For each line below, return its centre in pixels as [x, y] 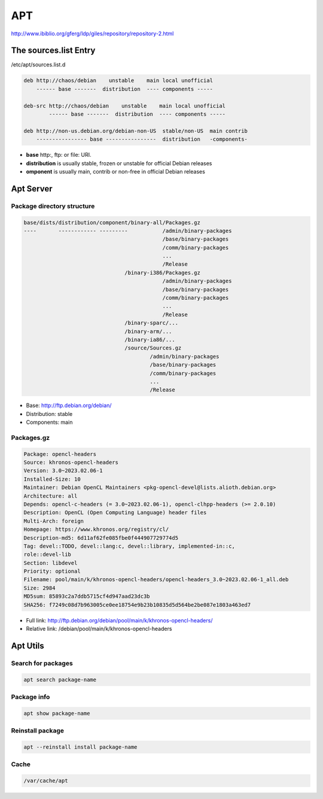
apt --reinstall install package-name [80, 747]
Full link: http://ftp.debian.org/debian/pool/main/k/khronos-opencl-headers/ [119, 620]
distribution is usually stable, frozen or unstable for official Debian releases [119, 163]
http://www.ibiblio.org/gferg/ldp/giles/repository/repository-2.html [92, 34]
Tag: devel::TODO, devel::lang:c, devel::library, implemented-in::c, [129, 546]
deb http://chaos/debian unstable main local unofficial [118, 80]
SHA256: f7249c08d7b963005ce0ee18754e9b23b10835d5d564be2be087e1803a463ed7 [137, 605]
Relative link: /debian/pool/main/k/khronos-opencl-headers [99, 629]
